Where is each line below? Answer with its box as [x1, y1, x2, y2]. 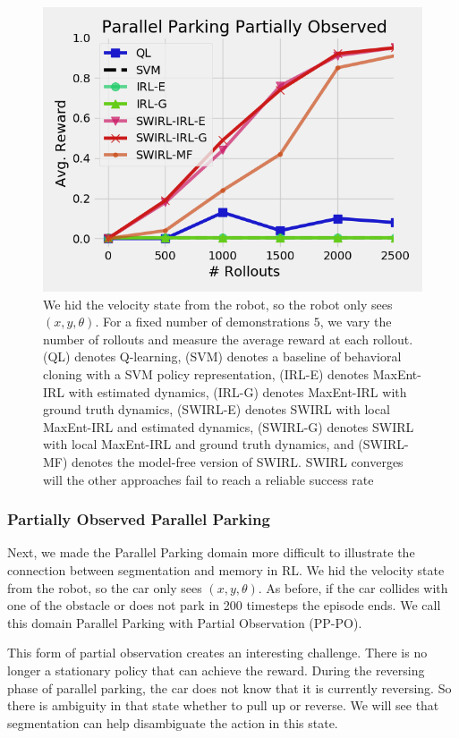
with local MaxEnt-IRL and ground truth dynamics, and [43, 435, 354, 454]
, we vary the [319, 312, 392, 331]
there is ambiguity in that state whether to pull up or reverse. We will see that [7, 696, 439, 715]
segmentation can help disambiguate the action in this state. [7, 713, 338, 732]
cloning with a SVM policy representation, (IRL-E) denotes [43, 364, 370, 383]
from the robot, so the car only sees [7, 578, 202, 597]
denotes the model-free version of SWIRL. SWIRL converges [72, 452, 404, 471]
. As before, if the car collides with [258, 578, 448, 597]
